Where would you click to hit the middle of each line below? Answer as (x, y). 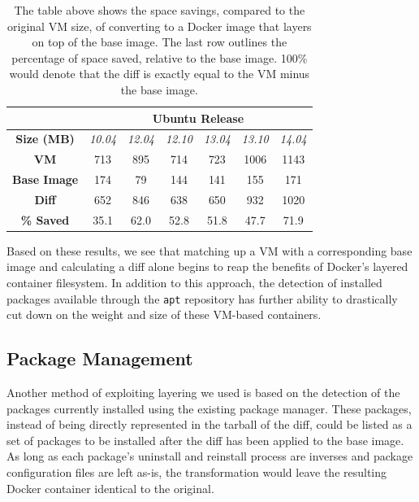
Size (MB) (45, 139)
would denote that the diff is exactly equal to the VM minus (160, 74)
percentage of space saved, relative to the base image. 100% (160, 57)
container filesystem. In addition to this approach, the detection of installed (194, 283)
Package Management (100, 358)
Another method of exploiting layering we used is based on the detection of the (203, 393)
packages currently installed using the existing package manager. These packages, (209, 408)
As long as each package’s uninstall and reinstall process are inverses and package (210, 456)
